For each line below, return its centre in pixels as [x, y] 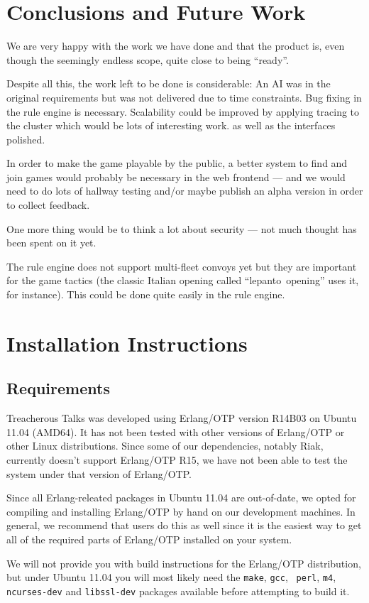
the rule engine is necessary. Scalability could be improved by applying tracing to [183, 111]
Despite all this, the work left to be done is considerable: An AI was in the [169, 83]
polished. [26, 139]
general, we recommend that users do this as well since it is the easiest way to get [184, 525]
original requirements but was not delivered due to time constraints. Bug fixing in [184, 97]
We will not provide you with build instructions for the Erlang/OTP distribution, [184, 563]
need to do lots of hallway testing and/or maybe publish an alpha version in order [185, 191]
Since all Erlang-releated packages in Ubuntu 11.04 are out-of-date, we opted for [181, 498]
